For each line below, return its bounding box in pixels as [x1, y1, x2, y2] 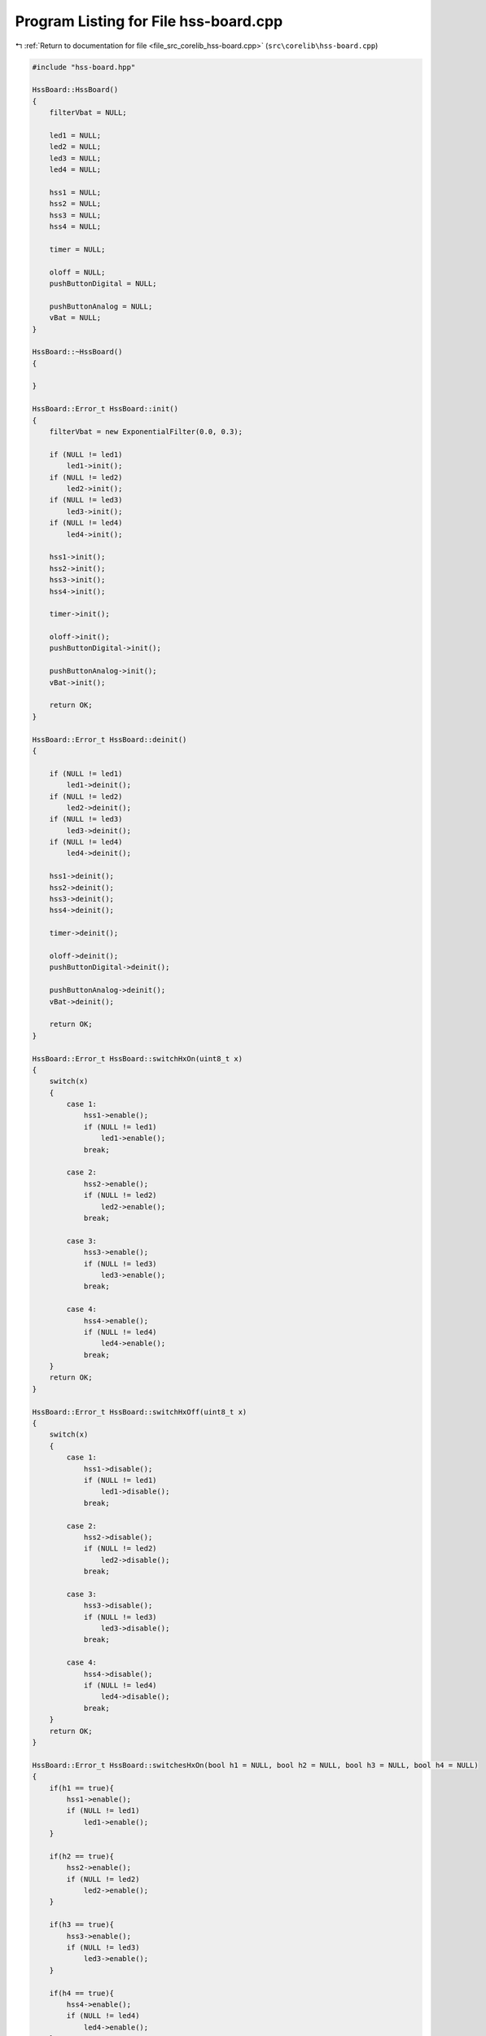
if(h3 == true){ [49, 1920, 114, 1929]
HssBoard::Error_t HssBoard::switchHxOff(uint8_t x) [32, 1407, 247, 1416]
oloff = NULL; [49, 267, 106, 277]
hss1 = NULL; [49, 187, 102, 197]
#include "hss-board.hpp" [32, 62, 136, 72]
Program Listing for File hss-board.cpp [15, 12, 283, 30]
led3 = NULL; [49, 153, 102, 163]
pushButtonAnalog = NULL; [49, 301, 153, 311]
